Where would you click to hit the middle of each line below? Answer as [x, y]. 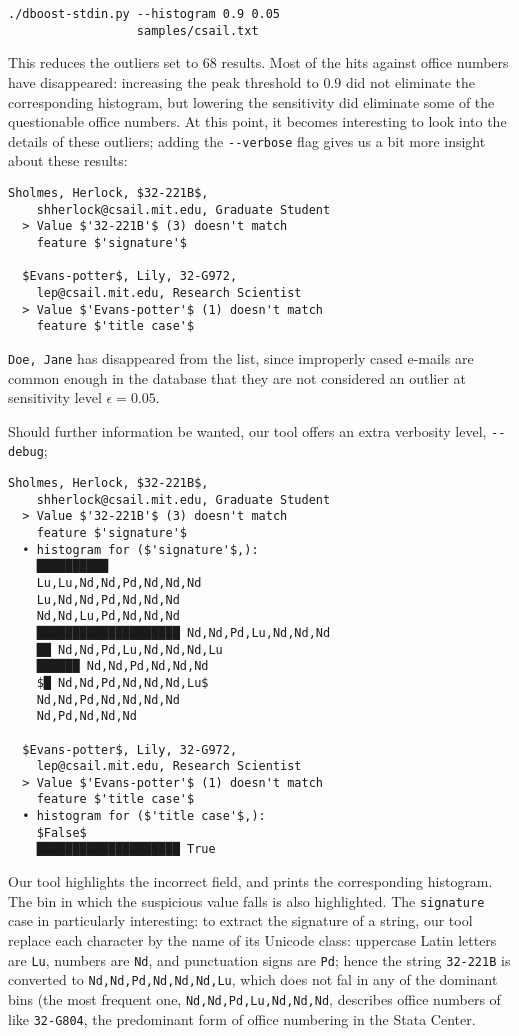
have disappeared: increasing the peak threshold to [163, 81]
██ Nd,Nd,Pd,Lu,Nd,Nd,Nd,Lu [129, 649]
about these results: [68, 160]
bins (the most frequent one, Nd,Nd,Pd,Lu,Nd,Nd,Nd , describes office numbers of [254, 998]
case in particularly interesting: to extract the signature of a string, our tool [240, 920]
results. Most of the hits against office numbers [365, 62]
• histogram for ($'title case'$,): [144, 816]
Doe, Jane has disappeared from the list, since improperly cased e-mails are [241, 357]
